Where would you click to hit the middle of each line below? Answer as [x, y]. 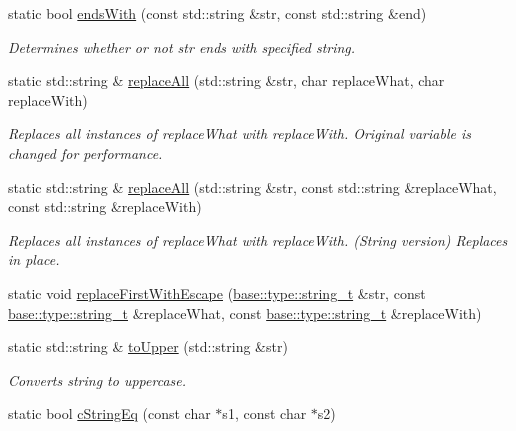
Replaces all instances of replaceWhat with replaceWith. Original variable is [239, 133]
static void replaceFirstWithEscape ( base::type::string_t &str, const [217, 292]
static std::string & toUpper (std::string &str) [148, 346]
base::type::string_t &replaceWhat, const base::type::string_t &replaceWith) [245, 312]
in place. [34, 259]
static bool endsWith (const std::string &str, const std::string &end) [217, 13]
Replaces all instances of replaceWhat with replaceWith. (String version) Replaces [258, 239]
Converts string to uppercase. [97, 379]
